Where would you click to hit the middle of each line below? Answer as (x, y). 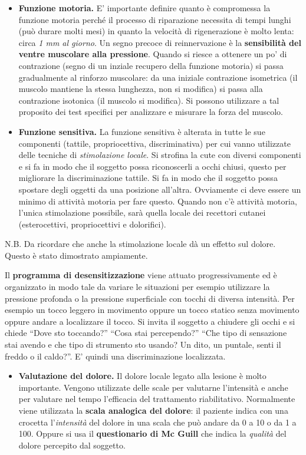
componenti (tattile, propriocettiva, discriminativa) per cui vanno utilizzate (154, 143)
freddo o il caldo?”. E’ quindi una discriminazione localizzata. (115, 356)
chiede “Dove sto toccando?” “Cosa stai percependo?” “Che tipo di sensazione (146, 333)
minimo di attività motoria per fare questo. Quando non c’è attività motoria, (158, 201)
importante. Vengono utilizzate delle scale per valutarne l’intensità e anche (153, 387)
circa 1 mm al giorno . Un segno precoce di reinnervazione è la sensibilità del (160, 42)
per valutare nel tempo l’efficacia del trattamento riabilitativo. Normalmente (157, 399)
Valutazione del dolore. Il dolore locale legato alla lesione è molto (142, 376)
